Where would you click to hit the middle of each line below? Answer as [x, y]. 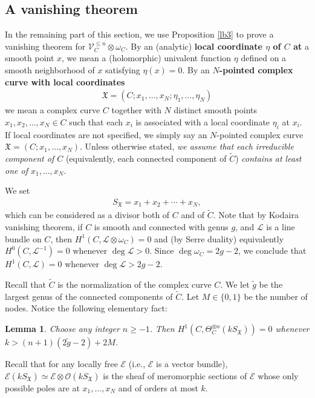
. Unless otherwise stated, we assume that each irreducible [187, 146]
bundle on [23, 238]
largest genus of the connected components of [89, 296]
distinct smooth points [216, 110]
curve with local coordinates [65, 81]
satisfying [123, 69]
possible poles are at [42, 387]
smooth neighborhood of [50, 69]
